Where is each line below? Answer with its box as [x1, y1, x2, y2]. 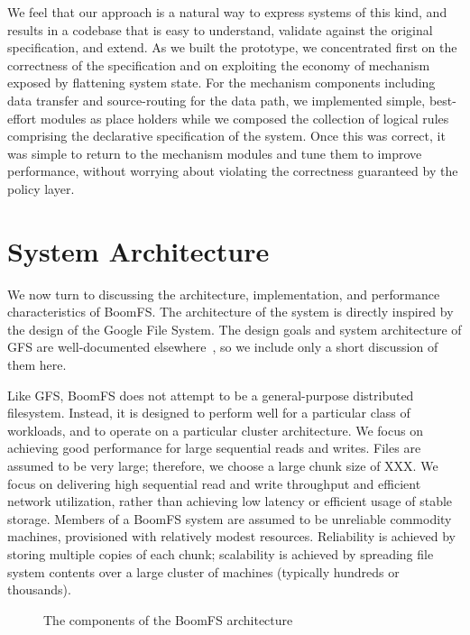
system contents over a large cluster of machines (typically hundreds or [7, 562, 400, 581]
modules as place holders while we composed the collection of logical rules [40, 108, 449, 127]
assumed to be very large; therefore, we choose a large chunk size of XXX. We [7, 456, 438, 474]
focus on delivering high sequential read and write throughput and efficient [7, 474, 421, 492]
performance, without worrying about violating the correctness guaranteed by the [7, 161, 458, 180]
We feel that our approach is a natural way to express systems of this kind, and [7, 3, 447, 21]
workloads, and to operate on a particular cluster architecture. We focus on [7, 420, 423, 439]
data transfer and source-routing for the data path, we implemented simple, [7, 90, 426, 109]
